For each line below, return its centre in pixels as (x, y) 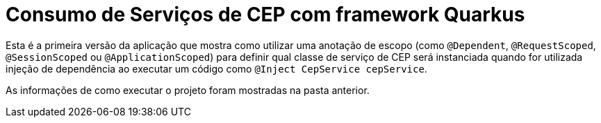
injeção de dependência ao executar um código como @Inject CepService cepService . (216, 68)
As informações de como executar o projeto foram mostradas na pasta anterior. (188, 90)
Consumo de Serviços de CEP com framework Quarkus (265, 15)
